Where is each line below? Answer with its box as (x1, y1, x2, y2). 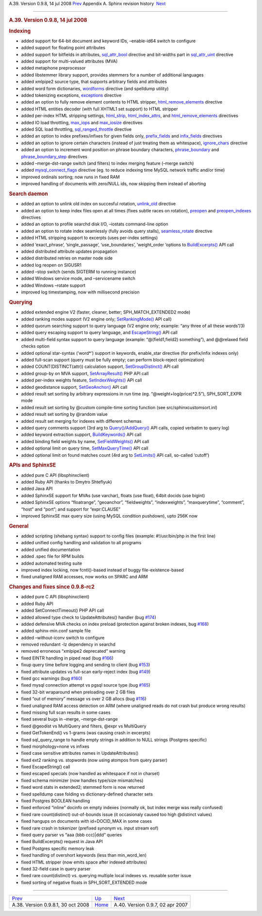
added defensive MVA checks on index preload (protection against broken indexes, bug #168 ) (21, 621, 209, 627)
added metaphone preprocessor (21, 65, 86, 71)
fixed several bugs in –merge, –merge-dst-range (21, 716, 118, 722)
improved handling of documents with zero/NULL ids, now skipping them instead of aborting (21, 181, 206, 187)
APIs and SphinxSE (9, 462, 56, 468)
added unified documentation (21, 547, 80, 553)
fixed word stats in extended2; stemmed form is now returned (21, 784, 145, 790)
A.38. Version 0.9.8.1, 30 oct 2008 (12, 901, 90, 908)
